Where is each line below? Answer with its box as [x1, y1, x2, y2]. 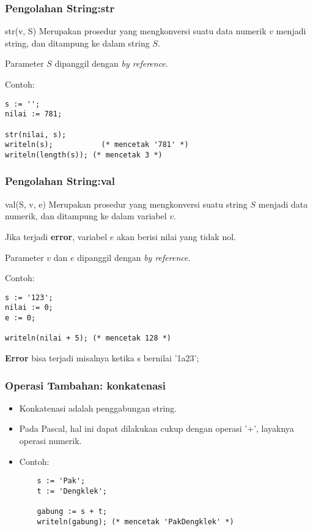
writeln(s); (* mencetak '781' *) [5, 140, 189, 149]
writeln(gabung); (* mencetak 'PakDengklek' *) [37, 517, 234, 526]
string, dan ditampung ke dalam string [5, 36, 150, 49]
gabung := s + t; [37, 507, 107, 516]
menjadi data [258, 197, 308, 210]
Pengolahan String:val [5, 173, 115, 189]
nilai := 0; [5, 303, 53, 312]
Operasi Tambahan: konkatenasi [5, 377, 166, 393]
